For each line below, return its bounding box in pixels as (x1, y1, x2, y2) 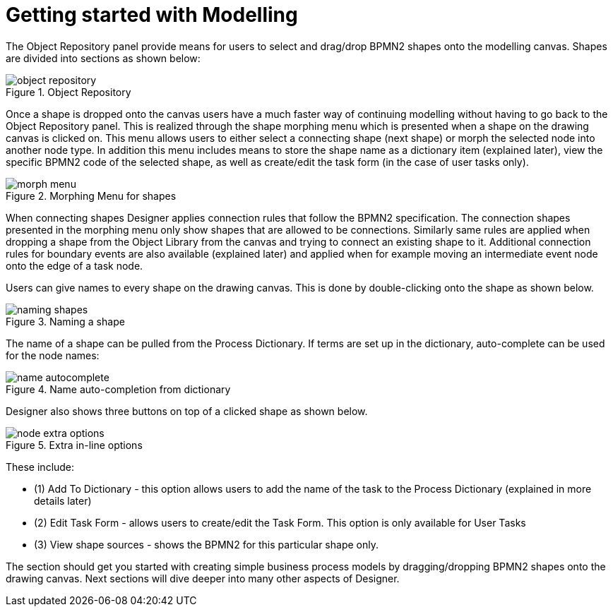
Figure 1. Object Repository (6, 85, 131, 98)
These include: (6, 460, 75, 473)
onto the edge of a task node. (6, 259, 143, 272)
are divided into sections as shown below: (6, 52, 201, 64)
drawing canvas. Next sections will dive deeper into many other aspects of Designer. (6, 572, 400, 584)
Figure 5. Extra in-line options (6, 438, 143, 451)
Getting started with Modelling (6, 3, 298, 27)
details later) (34, 494, 92, 507)
